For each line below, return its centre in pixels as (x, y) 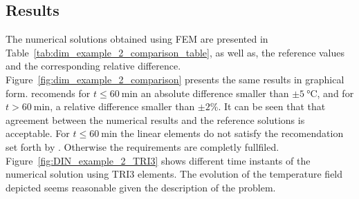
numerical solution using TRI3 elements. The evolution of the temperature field (174, 174)
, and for (335, 93)
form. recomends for (48, 93)
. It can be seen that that (272, 106)
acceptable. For (38, 133)
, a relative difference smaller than (122, 106)
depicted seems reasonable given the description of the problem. (141, 187)
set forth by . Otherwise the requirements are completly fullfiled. (142, 146)
